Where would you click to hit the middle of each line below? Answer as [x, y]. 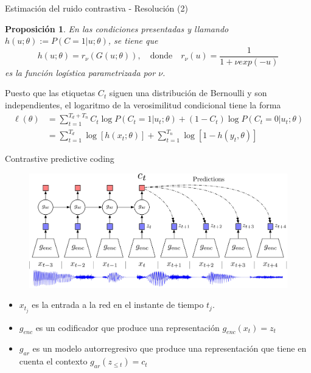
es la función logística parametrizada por [80, 72]
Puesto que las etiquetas [50, 93]
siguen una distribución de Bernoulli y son [188, 93]
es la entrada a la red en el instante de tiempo [118, 305]
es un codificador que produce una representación [128, 327]
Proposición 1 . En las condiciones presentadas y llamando [117, 28]
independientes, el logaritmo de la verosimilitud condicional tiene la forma [143, 105]
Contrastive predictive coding [60, 159]
